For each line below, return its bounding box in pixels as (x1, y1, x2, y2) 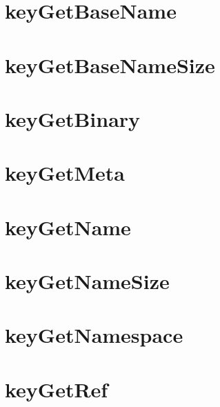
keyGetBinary (5, 104, 141, 132)
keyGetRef (5, 375, 108, 403)
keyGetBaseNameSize (5, 50, 215, 79)
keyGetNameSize (5, 267, 170, 295)
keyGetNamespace (5, 321, 183, 349)
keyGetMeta (5, 159, 125, 187)
